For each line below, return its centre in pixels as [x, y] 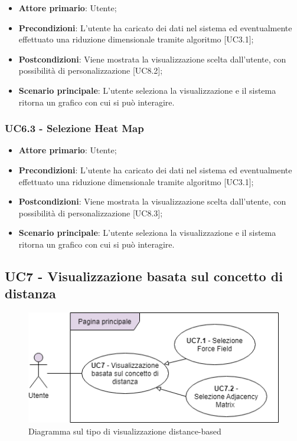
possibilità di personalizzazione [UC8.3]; [91, 213]
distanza [30, 293]
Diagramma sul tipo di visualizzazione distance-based [125, 431]
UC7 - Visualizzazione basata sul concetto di [144, 276]
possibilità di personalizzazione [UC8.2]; [91, 70]
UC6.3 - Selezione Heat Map [74, 128]
